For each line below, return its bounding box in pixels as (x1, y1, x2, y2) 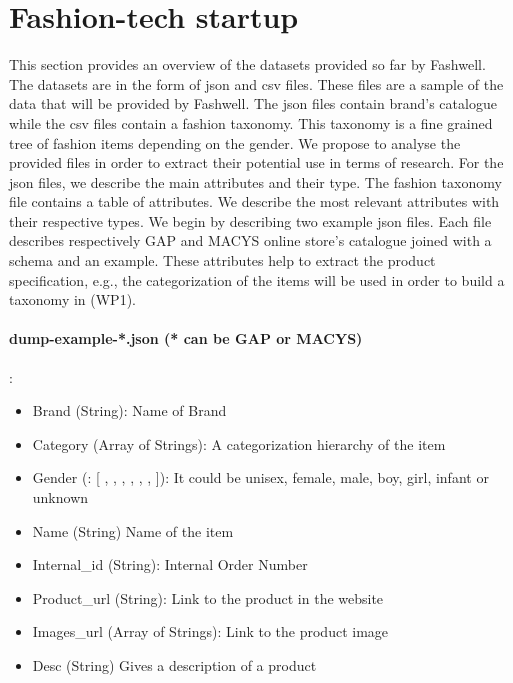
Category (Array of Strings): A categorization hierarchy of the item (32, 433, 446, 454)
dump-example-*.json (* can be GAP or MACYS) (9, 328, 363, 349)
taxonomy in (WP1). (9, 289, 136, 310)
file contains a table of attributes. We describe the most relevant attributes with (9, 191, 500, 212)
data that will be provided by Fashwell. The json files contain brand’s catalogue (9, 93, 497, 114)
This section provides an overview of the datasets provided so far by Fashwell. (9, 54, 486, 75)
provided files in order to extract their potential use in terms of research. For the (9, 152, 504, 173)
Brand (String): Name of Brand (32, 400, 227, 421)
